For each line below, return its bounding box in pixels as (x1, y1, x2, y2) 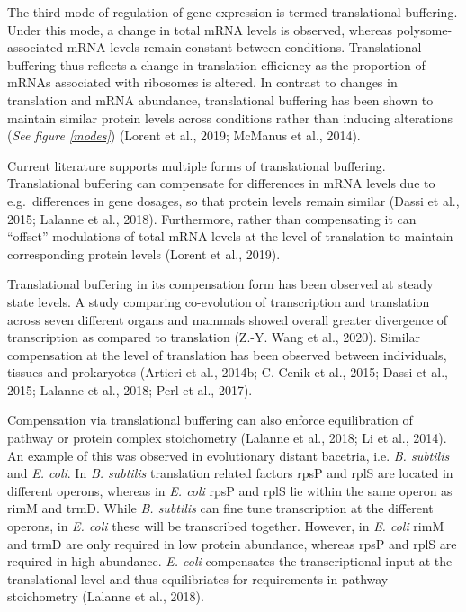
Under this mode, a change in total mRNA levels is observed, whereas (7, 20, 393, 39)
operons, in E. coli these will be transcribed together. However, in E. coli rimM (7, 517, 444, 535)
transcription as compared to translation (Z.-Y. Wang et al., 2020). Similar (7, 328, 420, 346)
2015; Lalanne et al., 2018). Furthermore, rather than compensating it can (7, 209, 417, 228)
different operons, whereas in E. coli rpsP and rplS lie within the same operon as (7, 481, 453, 499)
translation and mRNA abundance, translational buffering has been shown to (7, 90, 434, 109)
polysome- (396, 20, 453, 39)
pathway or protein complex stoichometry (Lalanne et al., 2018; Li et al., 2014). (7, 428, 447, 447)
